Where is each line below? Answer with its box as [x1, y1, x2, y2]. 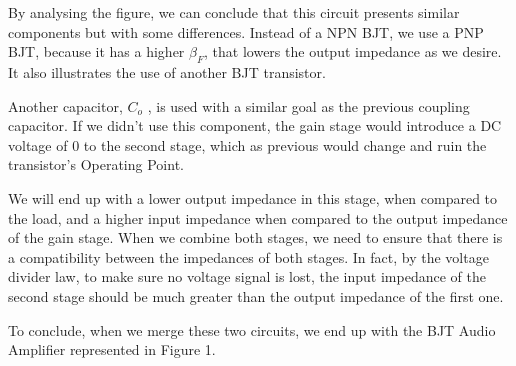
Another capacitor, [8, 95, 123, 116]
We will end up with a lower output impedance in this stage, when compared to [8, 187, 498, 208]
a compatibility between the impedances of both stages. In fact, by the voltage [8, 246, 489, 267]
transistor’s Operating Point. [8, 154, 184, 175]
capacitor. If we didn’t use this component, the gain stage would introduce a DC [8, 115, 502, 136]
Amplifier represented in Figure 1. [8, 339, 216, 360]
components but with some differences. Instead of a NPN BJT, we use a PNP [8, 21, 484, 42]
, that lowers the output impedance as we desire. [204, 41, 502, 62]
